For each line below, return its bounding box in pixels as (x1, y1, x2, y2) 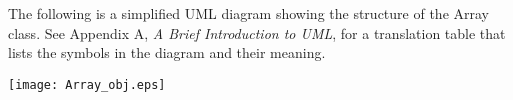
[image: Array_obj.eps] (8, 77, 166, 92)
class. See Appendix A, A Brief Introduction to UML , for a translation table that (8, 22, 506, 43)
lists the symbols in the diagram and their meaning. (8, 42, 326, 63)
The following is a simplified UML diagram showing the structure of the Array (8, 3, 489, 23)
